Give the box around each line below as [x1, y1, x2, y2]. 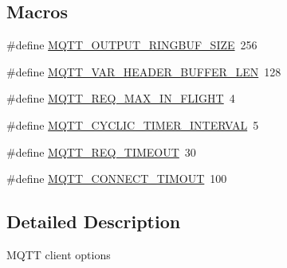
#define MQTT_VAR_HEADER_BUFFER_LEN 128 [6, 63, 281, 80]
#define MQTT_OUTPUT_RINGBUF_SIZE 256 [6, 37, 258, 53]
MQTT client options [6, 246, 111, 262]
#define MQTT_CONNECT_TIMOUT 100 [6, 170, 227, 187]
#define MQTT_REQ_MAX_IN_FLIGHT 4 [6, 90, 235, 107]
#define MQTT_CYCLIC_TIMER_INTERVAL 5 [6, 116, 259, 133]
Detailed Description [6, 209, 181, 234]
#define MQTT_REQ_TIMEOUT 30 [6, 143, 196, 160]
